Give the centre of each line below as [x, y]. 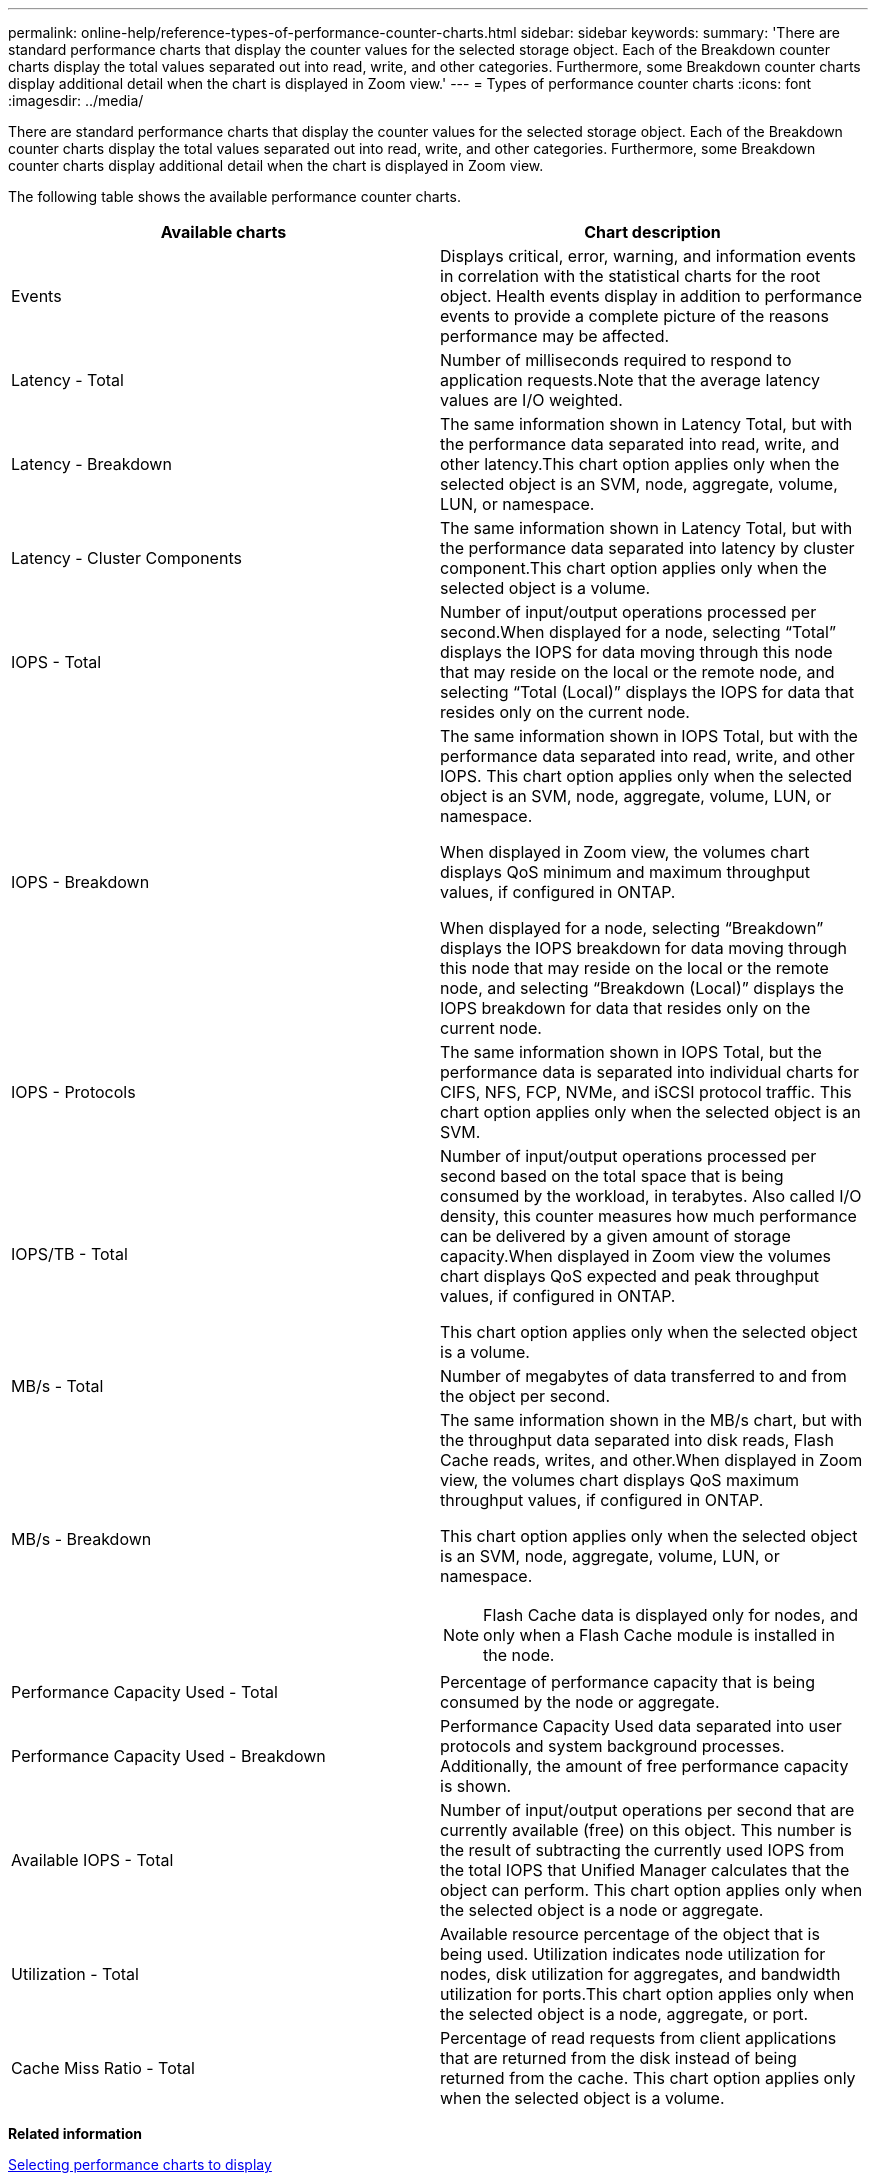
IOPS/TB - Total [69, 1254]
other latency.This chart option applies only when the [640, 464]
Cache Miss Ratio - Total [103, 2068]
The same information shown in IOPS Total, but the [631, 1052]
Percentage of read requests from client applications [638, 2038]
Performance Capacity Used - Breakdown [168, 1756]
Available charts [223, 232]
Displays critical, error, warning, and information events [648, 256]
